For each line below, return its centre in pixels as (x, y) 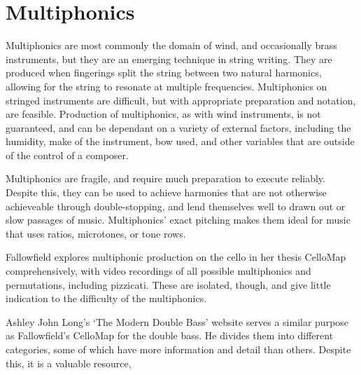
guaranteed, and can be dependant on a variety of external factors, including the (178, 127)
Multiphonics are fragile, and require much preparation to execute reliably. (165, 178)
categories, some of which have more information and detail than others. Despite (178, 349)
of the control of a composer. (67, 155)
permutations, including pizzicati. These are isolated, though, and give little (168, 284)
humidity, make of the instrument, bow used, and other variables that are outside (180, 141)
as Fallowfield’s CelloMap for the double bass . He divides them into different (170, 335)
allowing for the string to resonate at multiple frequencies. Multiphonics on (167, 86)
